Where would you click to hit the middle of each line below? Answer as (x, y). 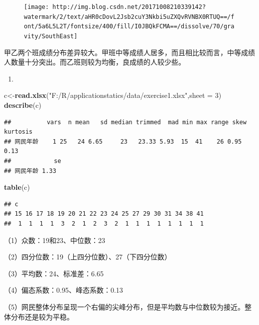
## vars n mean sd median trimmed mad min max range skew (125, 122)
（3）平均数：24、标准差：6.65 (54, 273)
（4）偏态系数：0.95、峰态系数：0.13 (64, 290)
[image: (37, 7)
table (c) (17, 187)
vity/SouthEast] (51, 36)
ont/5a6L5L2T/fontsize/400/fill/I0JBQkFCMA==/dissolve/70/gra (129, 27)
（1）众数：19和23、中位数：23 (55, 240)
